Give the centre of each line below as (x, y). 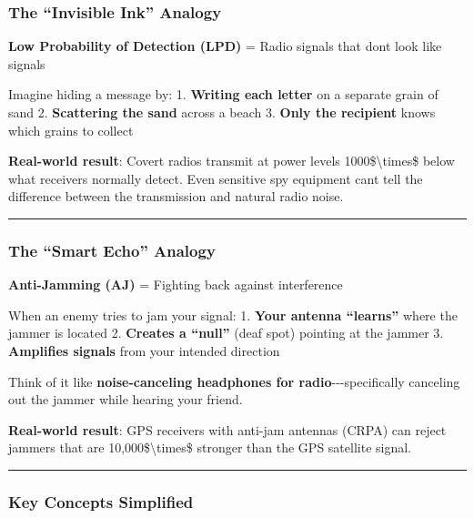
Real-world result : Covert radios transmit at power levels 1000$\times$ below (232, 161)
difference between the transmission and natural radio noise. (176, 196)
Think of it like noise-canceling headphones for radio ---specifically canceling (234, 381)
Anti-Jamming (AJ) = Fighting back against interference (176, 284)
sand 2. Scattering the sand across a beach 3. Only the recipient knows (222, 112)
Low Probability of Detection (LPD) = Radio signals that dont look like (225, 46)
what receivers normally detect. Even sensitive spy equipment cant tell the (216, 178)
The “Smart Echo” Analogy (112, 250)
